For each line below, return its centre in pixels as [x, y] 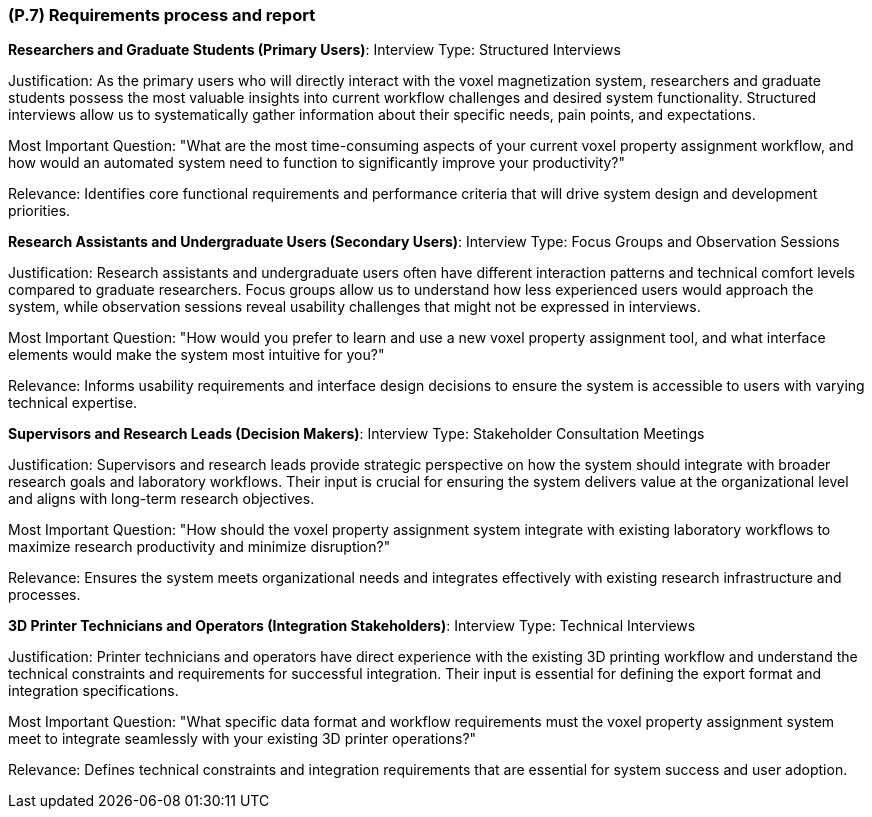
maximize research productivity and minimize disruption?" [199, 547]
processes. [44, 595]
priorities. [39, 211]
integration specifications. [93, 691]
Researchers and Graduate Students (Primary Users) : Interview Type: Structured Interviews [314, 50]
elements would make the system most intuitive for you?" [196, 355]
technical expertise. [73, 403]
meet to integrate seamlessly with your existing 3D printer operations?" [242, 739]
